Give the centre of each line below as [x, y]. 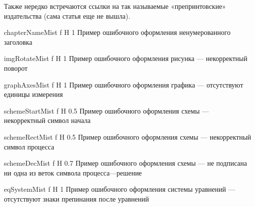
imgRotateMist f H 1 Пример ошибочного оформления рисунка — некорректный [126, 58]
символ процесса [29, 146]
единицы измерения [33, 94]
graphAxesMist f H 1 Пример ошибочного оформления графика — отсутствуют [124, 84]
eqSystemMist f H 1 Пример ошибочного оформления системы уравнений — [120, 189]
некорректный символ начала [48, 120]
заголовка [18, 42]
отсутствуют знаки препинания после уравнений [77, 198]
